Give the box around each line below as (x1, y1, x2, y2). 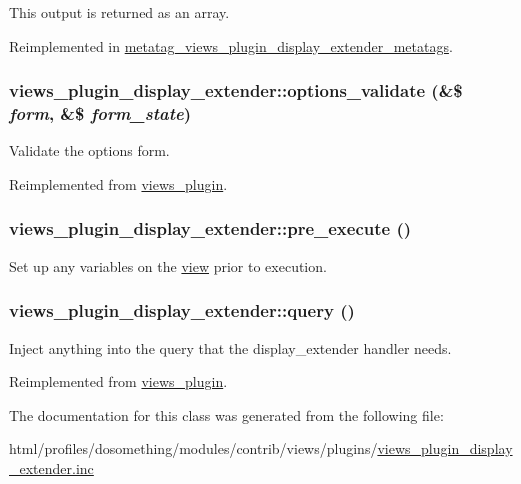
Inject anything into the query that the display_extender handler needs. (9, 337, 452, 358)
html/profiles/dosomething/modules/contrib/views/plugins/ (9, 438, 378, 459)
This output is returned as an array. (9, 2, 230, 22)
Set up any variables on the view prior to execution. (9, 255, 327, 276)
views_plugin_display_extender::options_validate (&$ (9, 78, 463, 103)
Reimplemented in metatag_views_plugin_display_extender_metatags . (9, 35, 453, 56)
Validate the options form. (9, 140, 170, 161)
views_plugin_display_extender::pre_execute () (9, 216, 412, 241)
